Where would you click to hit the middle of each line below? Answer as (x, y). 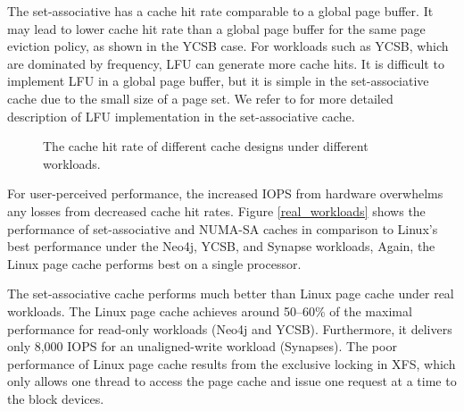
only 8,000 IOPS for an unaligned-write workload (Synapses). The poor (202, 346)
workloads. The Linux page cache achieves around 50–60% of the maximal (210, 310)
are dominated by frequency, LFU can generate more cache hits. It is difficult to (226, 63)
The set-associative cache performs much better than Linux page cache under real (231, 294)
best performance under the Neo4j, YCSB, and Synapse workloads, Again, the (221, 246)
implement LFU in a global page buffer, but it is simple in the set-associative (218, 81)
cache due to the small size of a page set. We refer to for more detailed (200, 98)
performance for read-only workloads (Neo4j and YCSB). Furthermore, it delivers (230, 328)
